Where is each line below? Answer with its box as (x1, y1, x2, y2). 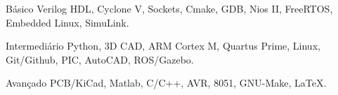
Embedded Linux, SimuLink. (6, 15, 129, 29)
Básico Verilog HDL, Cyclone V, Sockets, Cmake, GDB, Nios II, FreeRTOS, (6, 1, 333, 15)
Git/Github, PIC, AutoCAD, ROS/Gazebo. (6, 52, 194, 66)
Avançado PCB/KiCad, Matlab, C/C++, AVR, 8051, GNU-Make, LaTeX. (6, 75, 327, 90)
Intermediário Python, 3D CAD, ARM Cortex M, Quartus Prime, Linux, (6, 38, 320, 53)
